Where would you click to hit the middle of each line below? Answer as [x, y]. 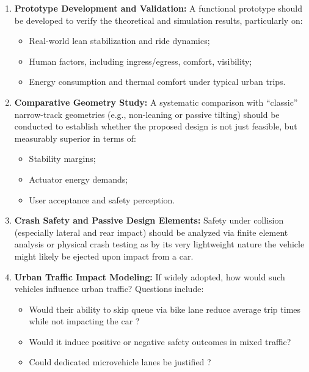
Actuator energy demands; [78, 179]
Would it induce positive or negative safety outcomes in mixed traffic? [160, 341]
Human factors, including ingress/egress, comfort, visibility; [140, 61]
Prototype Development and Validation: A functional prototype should [158, 8]
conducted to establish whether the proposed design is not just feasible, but [156, 126]
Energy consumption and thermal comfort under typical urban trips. [157, 82]
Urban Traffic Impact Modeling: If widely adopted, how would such [150, 276]
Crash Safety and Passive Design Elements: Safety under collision [149, 220]
